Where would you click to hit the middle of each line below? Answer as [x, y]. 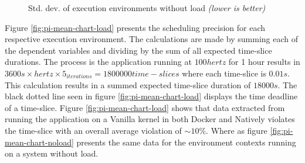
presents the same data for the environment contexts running [186, 142]
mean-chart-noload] [39, 142]
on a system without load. [52, 153]
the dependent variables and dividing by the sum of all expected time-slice [138, 50]
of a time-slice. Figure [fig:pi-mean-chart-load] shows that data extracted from [145, 107]
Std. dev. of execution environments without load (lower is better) [147, 8]
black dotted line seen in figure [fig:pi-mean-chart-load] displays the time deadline [151, 96]
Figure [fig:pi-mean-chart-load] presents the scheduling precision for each [135, 27]
